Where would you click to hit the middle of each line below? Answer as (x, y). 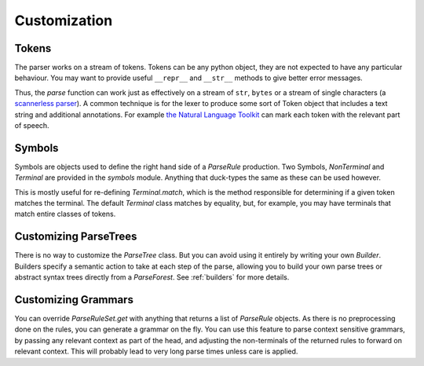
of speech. (32, 126)
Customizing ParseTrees (76, 237)
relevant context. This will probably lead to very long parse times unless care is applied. (156, 351)
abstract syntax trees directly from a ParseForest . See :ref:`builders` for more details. (152, 277)
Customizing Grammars (74, 300)
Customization (64, 20)
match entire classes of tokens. (65, 214)
